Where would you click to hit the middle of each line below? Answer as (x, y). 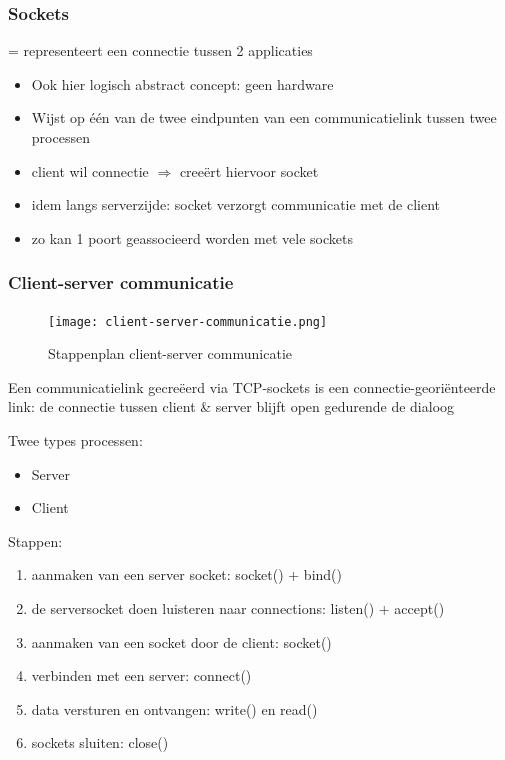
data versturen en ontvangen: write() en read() (174, 708)
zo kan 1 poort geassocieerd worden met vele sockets (192, 237)
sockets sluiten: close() (100, 742)
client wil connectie (90, 170)
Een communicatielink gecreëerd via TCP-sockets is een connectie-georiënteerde (252, 386)
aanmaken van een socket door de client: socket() (181, 641)
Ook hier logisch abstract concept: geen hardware (182, 83)
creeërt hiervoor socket (249, 170)
